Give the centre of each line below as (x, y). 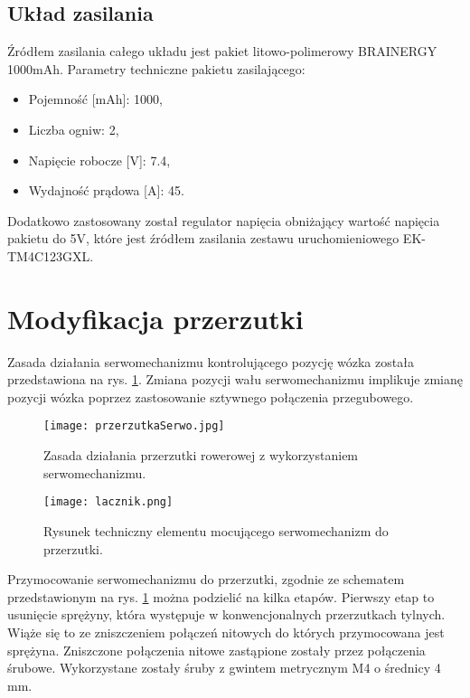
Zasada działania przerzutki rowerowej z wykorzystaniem (201, 455)
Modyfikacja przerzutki (155, 318)
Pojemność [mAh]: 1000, (95, 99)
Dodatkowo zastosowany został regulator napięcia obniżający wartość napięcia (224, 220)
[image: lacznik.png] (108, 502)
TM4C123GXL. (51, 255)
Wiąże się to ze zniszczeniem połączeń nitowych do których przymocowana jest (226, 632)
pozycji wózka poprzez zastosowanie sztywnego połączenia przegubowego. (211, 396)
